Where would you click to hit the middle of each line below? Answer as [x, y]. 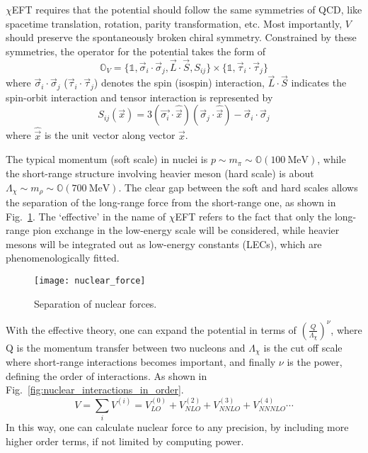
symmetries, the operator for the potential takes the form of [136, 51]
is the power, [315, 362]
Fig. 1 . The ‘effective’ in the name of [86, 216]
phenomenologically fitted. [63, 258]
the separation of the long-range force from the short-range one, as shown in [171, 202]
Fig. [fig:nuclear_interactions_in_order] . [95, 390]
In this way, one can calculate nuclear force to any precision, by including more [177, 427]
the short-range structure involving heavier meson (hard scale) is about [160, 173]
